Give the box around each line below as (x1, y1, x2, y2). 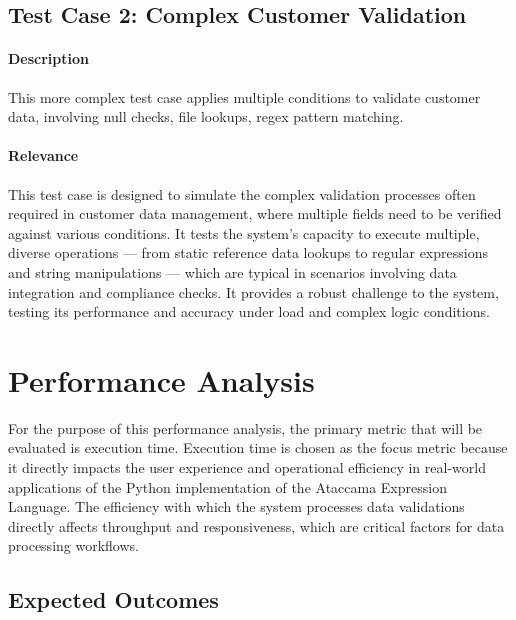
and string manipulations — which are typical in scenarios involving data (8, 261, 457, 282)
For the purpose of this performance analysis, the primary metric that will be (8, 417, 483, 438)
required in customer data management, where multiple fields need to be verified (8, 203, 502, 224)
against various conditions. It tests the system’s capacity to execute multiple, (8, 222, 480, 243)
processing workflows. (8, 535, 139, 556)
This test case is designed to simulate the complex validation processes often (8, 183, 476, 204)
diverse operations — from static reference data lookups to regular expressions (8, 242, 488, 263)
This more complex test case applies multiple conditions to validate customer (8, 86, 481, 107)
